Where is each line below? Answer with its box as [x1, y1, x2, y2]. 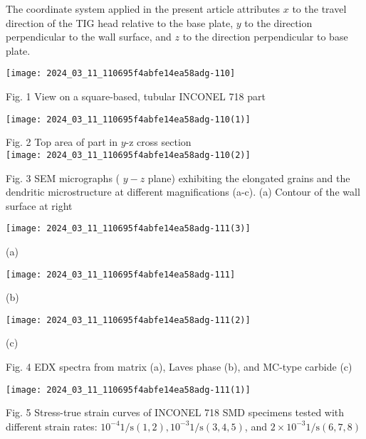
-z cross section [125, 134, 192, 149]
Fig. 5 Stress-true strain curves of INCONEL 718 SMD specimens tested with [6, 405, 345, 420]
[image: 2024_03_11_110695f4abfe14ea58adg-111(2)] [6, 314, 251, 325]
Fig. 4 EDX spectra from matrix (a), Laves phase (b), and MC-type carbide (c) [6, 359, 352, 374]
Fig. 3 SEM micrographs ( [6, 170, 120, 185]
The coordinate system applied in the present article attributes [6, 1, 281, 16]
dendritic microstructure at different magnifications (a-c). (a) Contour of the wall [6, 184, 360, 199]
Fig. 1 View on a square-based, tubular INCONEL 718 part [6, 89, 266, 104]
